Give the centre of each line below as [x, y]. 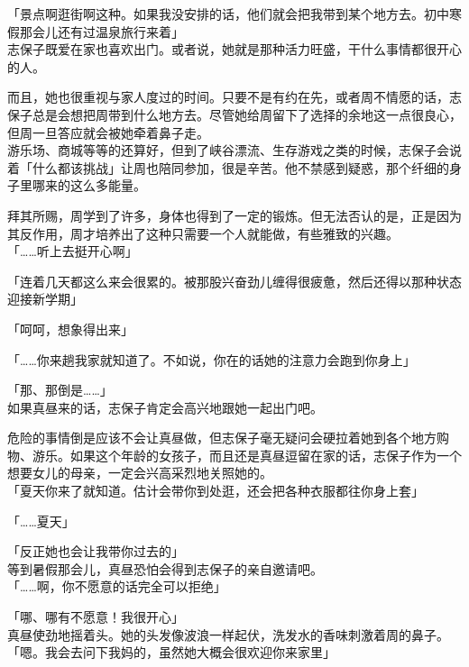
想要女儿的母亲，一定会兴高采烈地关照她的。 [140, 473]
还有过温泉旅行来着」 [120, 31]
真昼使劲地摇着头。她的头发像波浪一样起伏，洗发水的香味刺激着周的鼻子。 [228, 634]
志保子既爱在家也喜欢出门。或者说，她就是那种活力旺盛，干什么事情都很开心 [234, 49]
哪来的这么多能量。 [89, 185]
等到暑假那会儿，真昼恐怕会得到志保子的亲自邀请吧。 [165, 568]
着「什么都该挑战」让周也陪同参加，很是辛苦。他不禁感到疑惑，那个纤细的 [228, 167]
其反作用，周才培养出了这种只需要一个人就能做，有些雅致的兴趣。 [203, 233]
